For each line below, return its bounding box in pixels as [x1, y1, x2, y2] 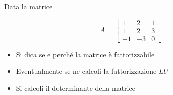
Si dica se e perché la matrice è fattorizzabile [16, 49, 155, 59]
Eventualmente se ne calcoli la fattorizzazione [16, 66, 157, 76]
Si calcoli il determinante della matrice [16, 82, 135, 93]
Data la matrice [4, 1, 53, 11]
